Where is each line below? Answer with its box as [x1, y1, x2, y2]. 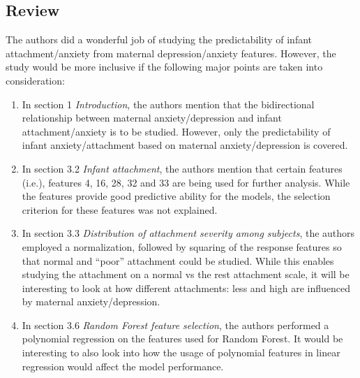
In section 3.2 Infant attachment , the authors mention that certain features [22, 161, 343, 175]
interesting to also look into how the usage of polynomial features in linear [22, 345, 340, 360]
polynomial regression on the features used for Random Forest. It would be [22, 331, 343, 346]
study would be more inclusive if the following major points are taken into [6, 59, 323, 74]
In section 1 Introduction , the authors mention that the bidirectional [22, 96, 315, 111]
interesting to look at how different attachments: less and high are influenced [22, 280, 350, 295]
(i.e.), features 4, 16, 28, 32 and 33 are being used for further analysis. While [22, 175, 350, 189]
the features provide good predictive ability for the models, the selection [22, 189, 331, 203]
